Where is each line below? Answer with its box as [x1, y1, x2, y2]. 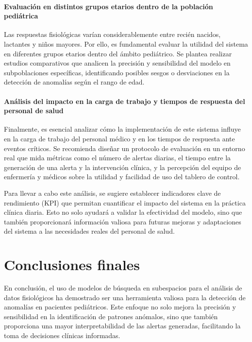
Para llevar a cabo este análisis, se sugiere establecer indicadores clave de [4, 188, 221, 198]
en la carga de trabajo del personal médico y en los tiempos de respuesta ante [4, 133, 235, 143]
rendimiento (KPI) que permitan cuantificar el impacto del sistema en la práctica [4, 197, 246, 207]
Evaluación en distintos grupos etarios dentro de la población [4, 1, 213, 11]
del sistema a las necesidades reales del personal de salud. [4, 226, 175, 236]
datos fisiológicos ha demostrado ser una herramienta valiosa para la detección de [4, 292, 246, 302]
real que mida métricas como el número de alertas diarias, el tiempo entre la [4, 153, 231, 163]
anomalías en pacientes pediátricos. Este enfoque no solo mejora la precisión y [4, 302, 236, 312]
